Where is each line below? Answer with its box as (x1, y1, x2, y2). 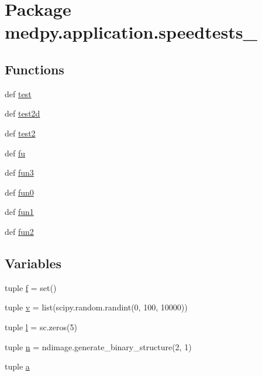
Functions (5, 60, 64, 78)
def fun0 (5, 186, 34, 198)
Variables (5, 254, 62, 272)
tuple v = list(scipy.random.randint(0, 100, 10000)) (5, 301, 188, 313)
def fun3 (5, 166, 34, 179)
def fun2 (5, 225, 34, 237)
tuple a (5, 360, 30, 372)
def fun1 (5, 206, 34, 218)
